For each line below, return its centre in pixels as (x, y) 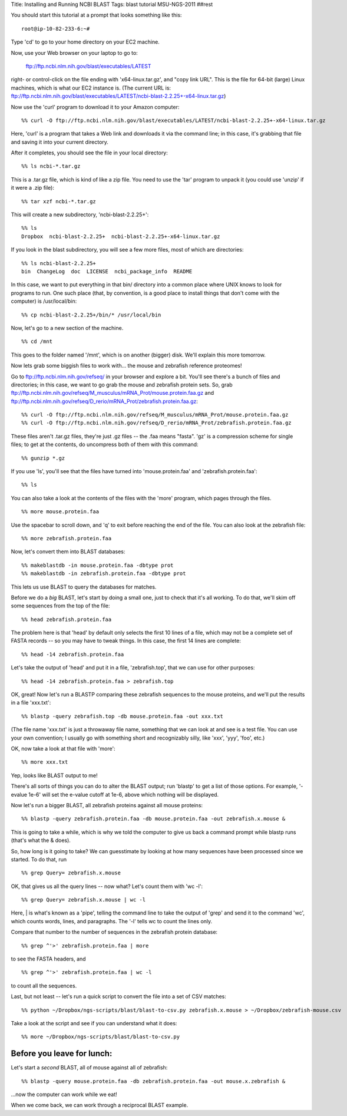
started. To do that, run (39, 859)
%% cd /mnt (37, 341)
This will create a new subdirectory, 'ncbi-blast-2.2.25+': (80, 214)
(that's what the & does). (41, 840)
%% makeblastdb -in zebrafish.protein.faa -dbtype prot (104, 574)
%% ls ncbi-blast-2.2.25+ (59, 263)
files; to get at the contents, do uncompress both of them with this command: (105, 444)
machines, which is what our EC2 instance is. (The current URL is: (91, 88)
